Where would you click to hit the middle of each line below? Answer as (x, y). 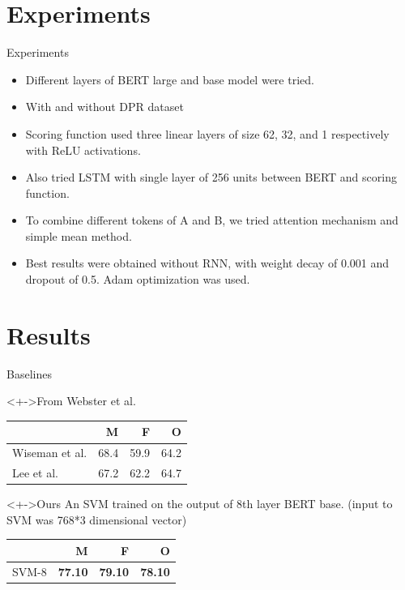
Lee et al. (35, 473)
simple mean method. (79, 235)
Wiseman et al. (50, 453)
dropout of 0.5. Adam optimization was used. (138, 279)
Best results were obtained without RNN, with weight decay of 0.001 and (207, 263)
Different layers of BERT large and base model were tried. (170, 79)
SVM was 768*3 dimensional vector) (97, 519)
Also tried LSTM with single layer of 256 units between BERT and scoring (211, 177)
